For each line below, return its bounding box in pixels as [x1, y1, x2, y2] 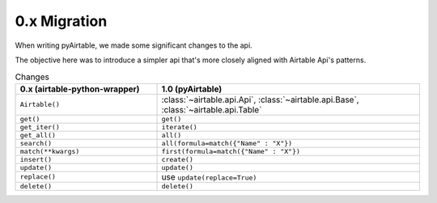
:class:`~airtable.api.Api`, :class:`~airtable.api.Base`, [161, 94, 359, 105]
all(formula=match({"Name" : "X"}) [161, 138, 293, 147]
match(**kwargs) [19, 146, 80, 155]
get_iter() [19, 122, 61, 131]
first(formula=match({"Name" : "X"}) [161, 146, 301, 155]
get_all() [19, 130, 57, 139]
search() [19, 138, 53, 147]
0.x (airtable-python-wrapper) [19, 83, 140, 95]
